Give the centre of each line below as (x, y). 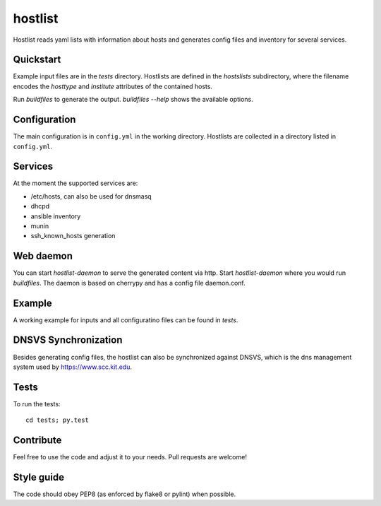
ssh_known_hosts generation (73, 236)
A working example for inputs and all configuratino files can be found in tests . (126, 320)
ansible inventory (56, 216)
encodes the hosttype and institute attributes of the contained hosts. (113, 86)
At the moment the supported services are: (75, 183)
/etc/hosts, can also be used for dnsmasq (91, 196)
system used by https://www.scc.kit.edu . (72, 367)
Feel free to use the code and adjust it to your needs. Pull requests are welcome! (130, 457)
